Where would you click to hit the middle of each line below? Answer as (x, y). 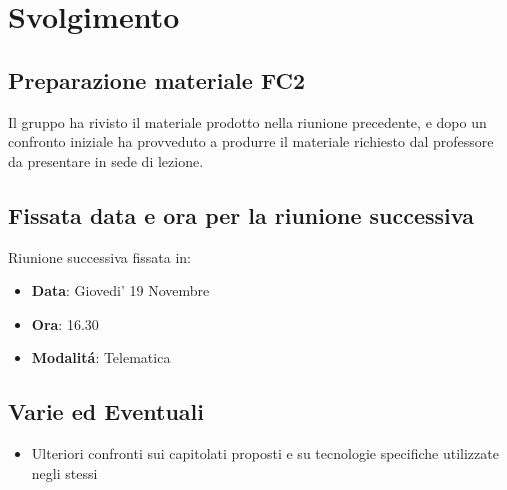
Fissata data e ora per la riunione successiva (241, 214)
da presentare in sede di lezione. (106, 160)
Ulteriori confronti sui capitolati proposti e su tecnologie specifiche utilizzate (265, 453)
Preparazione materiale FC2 (156, 79)
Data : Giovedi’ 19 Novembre (120, 290)
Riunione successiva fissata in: (99, 256)
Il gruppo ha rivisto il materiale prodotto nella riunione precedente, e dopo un (247, 121)
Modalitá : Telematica (101, 357)
